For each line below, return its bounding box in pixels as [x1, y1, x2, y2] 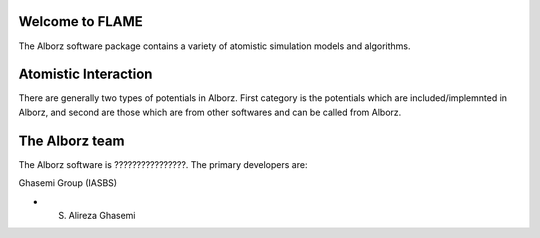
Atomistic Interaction [18, 66, 153, 83]
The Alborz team [18, 132, 125, 149]
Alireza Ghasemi [68, 209, 136, 221]
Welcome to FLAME [18, 13, 144, 30]
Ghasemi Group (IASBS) [18, 177, 118, 189]
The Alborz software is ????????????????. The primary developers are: [18, 158, 308, 170]
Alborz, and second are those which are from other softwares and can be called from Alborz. [18, 106, 402, 118]
